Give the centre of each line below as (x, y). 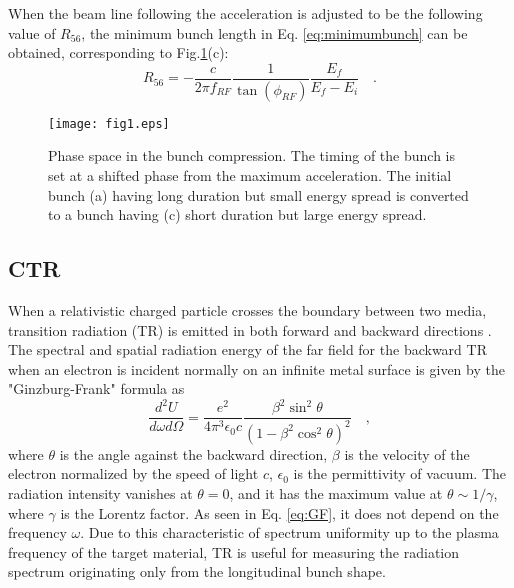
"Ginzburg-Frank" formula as (96, 388)
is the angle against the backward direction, (193, 453)
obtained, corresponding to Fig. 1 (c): (118, 52)
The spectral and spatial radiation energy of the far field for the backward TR (247, 349)
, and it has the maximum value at (336, 492)
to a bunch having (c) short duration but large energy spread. (237, 214)
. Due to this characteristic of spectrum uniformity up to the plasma (289, 532)
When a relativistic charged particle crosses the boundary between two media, (247, 309)
